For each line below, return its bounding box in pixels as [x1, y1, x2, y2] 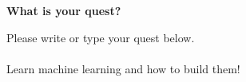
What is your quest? [6, 2, 121, 18]
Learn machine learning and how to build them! [6, 60, 240, 76]
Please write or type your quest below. [6, 29, 195, 45]
